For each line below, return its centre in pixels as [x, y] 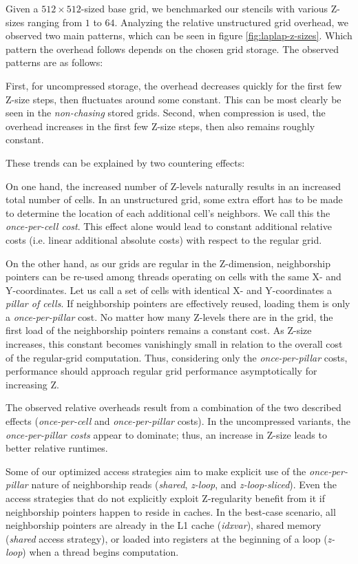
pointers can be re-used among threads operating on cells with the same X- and [173, 276]
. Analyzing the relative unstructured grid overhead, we [231, 22]
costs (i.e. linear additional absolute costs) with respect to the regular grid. [164, 239]
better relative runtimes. [57, 448]
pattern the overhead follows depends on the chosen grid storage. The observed [172, 49]
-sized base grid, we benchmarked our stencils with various [204, 8]
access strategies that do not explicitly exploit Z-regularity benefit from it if [166, 498]
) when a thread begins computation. [101, 552]
